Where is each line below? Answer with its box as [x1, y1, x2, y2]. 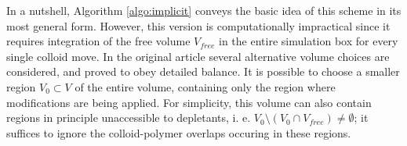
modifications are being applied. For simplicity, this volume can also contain [6, 94, 372, 110]
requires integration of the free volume [6, 33, 191, 49]
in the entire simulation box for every [219, 33, 398, 49]
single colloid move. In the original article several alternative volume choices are [6, 48, 390, 64]
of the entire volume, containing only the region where [74, 78, 336, 94]
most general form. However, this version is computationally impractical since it [6, 17, 391, 34]
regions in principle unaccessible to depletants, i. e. [6, 109, 251, 126]
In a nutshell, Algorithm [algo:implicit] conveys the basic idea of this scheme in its [6, 2, 402, 18]
